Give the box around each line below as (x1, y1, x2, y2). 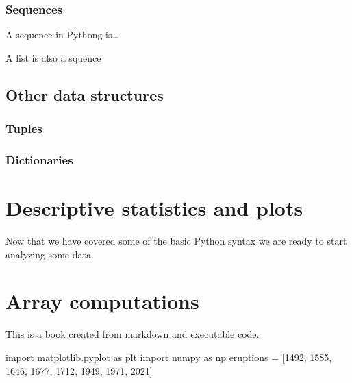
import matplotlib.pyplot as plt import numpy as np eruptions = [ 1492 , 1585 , (5, 349, 332, 364)
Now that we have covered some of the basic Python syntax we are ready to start (5, 234, 347, 247)
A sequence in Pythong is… (5, 27, 118, 42)
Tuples (5, 120, 42, 137)
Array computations (5, 287, 199, 315)
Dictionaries (5, 151, 73, 168)
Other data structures (5, 84, 164, 105)
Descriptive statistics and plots (5, 194, 303, 222)
